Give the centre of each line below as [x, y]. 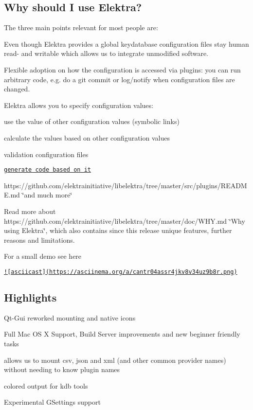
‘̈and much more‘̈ [47, 195]
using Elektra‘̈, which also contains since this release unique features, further [118, 230]
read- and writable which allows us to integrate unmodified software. [106, 53]
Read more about [30, 211]
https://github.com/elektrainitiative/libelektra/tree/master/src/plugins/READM [126, 185]
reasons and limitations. [39, 240]
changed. [17, 89]
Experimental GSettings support [52, 402]
